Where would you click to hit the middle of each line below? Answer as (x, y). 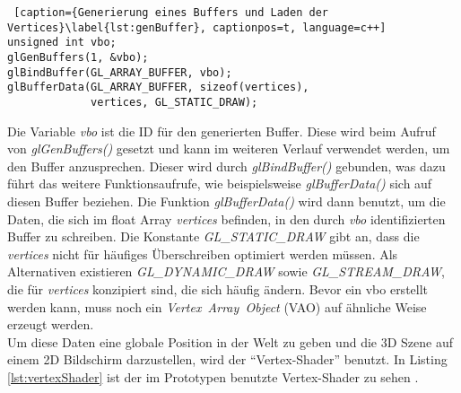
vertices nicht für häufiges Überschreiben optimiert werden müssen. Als (203, 253)
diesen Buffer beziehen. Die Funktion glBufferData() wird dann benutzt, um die (226, 201)
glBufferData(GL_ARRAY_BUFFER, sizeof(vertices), (158, 87)
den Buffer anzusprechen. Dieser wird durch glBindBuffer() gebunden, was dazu (226, 166)
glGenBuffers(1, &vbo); (78, 57)
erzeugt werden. (51, 324)
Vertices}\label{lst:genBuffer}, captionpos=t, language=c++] (197, 27)
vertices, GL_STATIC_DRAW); (174, 102)
